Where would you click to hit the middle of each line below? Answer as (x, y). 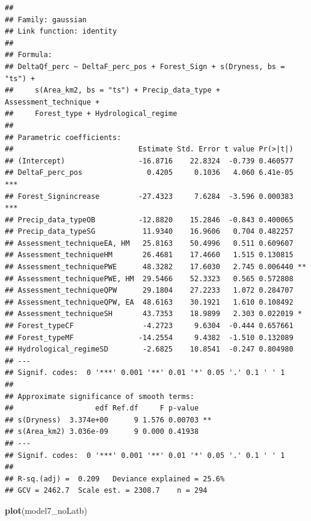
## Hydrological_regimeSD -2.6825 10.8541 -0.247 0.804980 (149, 349)
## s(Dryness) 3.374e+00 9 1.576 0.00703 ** (108, 420)
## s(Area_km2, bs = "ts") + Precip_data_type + (112, 90)
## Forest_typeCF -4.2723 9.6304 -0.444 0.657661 (149, 326)
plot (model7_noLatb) (46, 510)
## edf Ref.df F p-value (102, 408)
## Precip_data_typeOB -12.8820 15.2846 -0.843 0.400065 (149, 220)
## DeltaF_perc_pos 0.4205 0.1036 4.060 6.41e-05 (149, 173)
